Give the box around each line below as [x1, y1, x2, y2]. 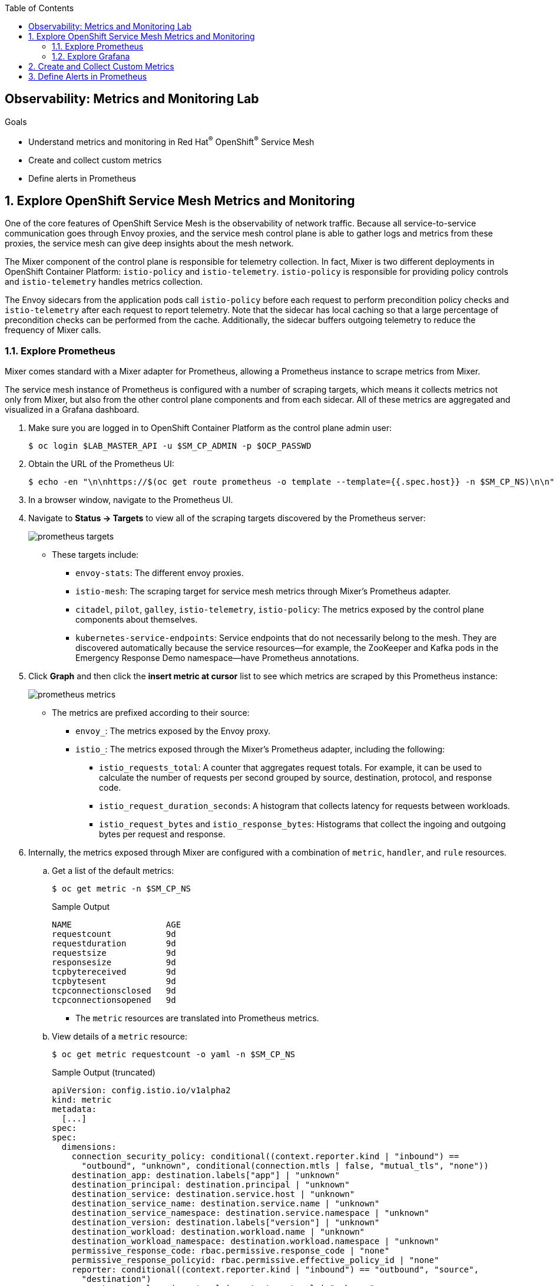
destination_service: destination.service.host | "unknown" [71, 1189, 355, 1199]
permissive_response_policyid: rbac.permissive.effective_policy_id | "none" [71, 1255, 439, 1265]
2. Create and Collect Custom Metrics [28, 61, 174, 71]
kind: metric [52, 1095, 112, 1105]
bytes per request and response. [99, 829, 226, 840]
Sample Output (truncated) [52, 1067, 155, 1078]
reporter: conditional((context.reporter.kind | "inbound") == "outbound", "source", [71, 1265, 479, 1275]
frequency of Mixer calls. [5, 325, 101, 336]
